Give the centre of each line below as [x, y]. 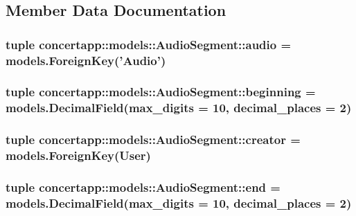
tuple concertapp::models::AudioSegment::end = [143, 187]
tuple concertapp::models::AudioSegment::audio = [149, 44]
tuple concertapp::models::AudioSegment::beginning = [161, 92]
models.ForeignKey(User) [78, 155]
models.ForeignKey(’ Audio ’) [86, 60]
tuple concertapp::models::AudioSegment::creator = [153, 139]
